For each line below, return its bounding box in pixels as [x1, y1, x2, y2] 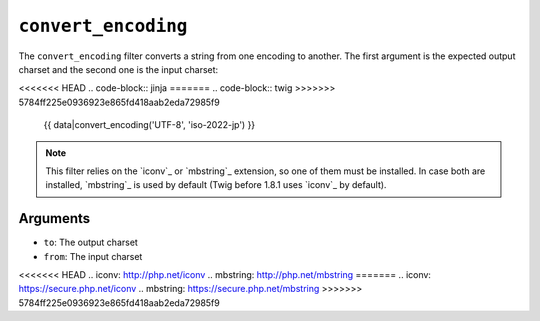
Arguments [18, 210, 91, 227]
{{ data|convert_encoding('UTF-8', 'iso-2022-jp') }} [43, 119, 256, 131]
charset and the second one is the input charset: [18, 63, 219, 75]
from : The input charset [43, 250, 143, 262]
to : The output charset [43, 236, 139, 249]
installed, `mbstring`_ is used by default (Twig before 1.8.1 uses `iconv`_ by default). [45, 179, 387, 191]
